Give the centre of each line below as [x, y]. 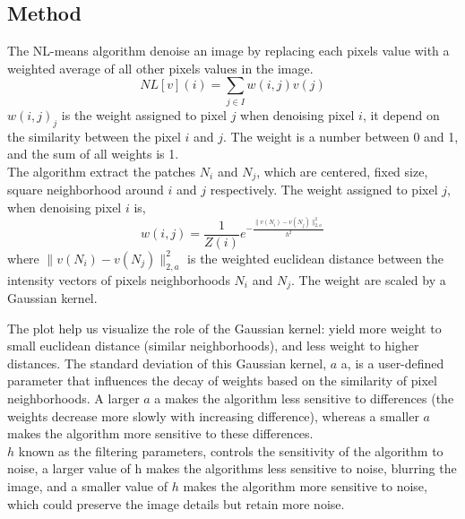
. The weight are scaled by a [368, 279]
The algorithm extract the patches [102, 171]
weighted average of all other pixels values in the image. [160, 68]
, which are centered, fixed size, [342, 171]
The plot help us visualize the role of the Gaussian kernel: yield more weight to [224, 328]
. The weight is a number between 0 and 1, [340, 136]
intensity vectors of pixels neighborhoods [119, 279]
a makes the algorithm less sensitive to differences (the [304, 398]
